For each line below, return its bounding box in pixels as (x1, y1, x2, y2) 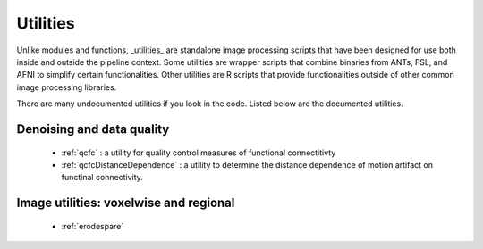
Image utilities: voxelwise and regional (16, 195, 235, 211)
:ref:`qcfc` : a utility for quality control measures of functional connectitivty (61, 147, 336, 158)
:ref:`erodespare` (61, 220, 124, 231)
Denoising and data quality (16, 121, 170, 137)
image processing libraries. (16, 81, 117, 93)
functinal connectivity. (61, 172, 143, 183)
